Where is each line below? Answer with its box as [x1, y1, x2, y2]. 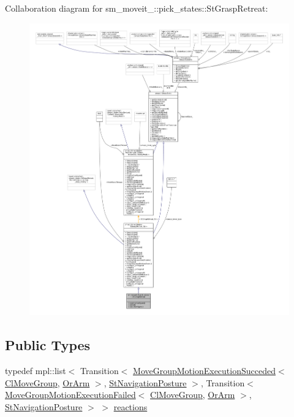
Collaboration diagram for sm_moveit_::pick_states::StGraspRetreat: [5, 2, 268, 14]
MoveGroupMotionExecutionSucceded [133, 364, 276, 377]
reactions [113, 400, 148, 413]
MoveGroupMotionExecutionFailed [5, 388, 136, 401]
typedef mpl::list [5, 364, 66, 377]
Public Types [5, 335, 91, 354]
